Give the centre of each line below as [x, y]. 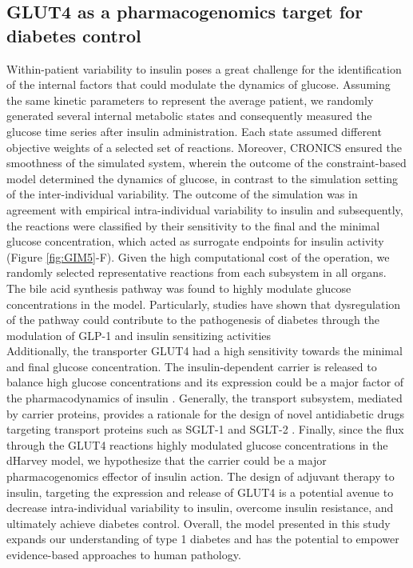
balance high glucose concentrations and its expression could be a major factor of [205, 382]
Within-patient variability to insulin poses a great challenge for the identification [204, 68]
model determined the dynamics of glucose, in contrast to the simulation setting [203, 178]
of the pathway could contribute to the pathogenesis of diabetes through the [193, 320]
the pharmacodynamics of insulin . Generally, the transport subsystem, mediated [205, 398]
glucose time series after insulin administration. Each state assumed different [194, 131]
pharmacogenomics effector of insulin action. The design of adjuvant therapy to [201, 476]
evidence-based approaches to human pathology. [124, 554]
